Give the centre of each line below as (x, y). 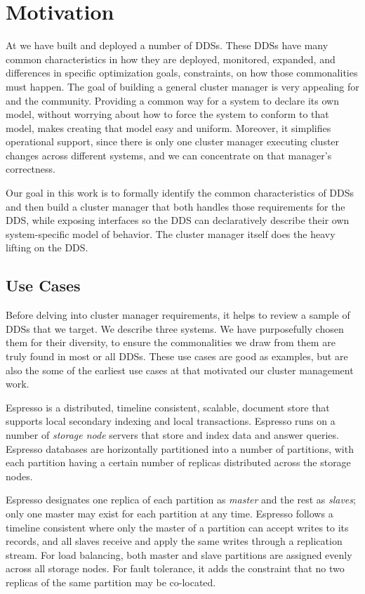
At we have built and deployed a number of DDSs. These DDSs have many (167, 45)
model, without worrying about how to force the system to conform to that (167, 114)
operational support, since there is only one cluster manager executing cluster (173, 141)
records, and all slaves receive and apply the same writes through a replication (174, 541)
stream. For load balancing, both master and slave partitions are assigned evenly (179, 554)
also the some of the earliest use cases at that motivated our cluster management (180, 370)
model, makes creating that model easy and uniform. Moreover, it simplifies (168, 127)
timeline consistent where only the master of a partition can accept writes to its (177, 527)
